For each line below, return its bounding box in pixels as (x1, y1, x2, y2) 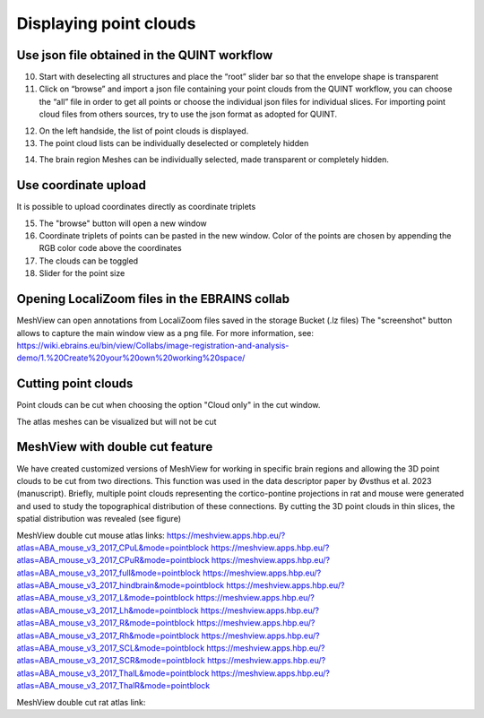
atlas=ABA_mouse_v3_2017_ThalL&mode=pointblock (16, 668, 210, 679)
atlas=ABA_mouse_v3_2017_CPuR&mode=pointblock (16, 555, 210, 566)
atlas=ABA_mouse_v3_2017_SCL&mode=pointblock (16, 643, 205, 653)
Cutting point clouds (16, 376, 134, 392)
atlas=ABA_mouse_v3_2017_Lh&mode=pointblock (16, 605, 199, 616)
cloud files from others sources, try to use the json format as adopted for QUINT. (39, 108, 338, 120)
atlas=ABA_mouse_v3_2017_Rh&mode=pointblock (16, 630, 200, 641)
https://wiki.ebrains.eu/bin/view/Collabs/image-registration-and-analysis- (16, 340, 290, 350)
